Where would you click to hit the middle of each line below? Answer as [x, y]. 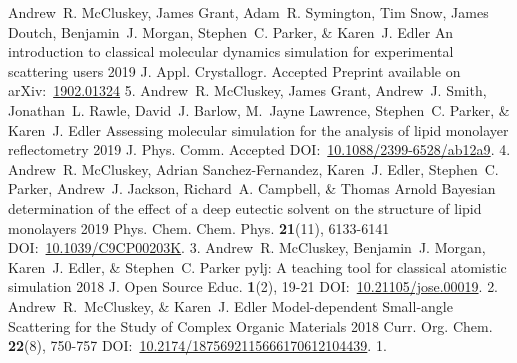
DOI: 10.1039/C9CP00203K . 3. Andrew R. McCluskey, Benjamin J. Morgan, [247, 247]
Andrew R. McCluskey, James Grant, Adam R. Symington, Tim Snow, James [248, 12]
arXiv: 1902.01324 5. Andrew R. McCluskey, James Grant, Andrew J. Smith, [247, 90]
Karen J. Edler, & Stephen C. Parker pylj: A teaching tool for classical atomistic [257, 266]
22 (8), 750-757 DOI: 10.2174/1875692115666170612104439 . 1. [197, 345]
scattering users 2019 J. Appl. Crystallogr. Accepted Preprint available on [234, 70]
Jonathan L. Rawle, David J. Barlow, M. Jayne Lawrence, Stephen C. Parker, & [259, 109]
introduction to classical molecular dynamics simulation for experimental [231, 51]
